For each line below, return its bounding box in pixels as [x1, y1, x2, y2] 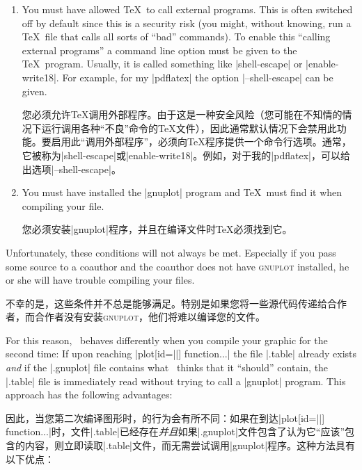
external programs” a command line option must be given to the [22, 42, 297, 57]
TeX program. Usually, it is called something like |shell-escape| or [22, 56, 303, 71]
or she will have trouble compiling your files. [6, 273, 195, 287]
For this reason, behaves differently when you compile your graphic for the [6, 332, 328, 347]
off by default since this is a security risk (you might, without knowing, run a [22, 15, 352, 30]
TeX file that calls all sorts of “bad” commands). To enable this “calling [22, 29, 331, 44]
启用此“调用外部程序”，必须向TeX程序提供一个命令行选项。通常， [51, 134, 352, 149]
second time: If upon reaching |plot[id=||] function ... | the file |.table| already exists [6, 346, 357, 361]
